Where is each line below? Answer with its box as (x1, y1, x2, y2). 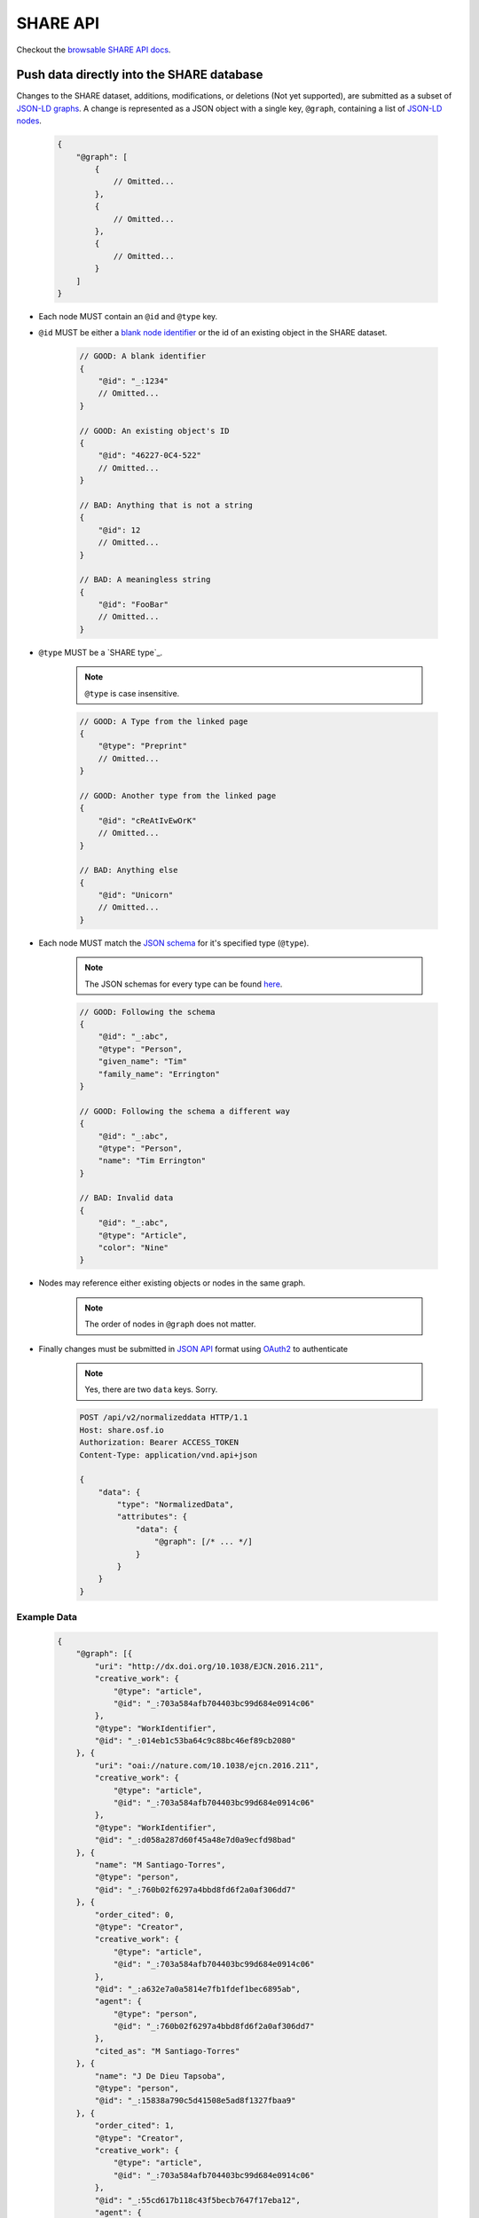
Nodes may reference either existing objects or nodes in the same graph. (38, 1278, 306, 1288)
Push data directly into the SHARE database (16, 67, 263, 83)
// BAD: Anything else (79, 865, 178, 876)
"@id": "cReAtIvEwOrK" (98, 815, 197, 825)
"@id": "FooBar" (98, 600, 169, 610)
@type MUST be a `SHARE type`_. (38, 647, 163, 657)
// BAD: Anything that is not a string (79, 499, 253, 510)
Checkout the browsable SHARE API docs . (16, 44, 171, 55)
